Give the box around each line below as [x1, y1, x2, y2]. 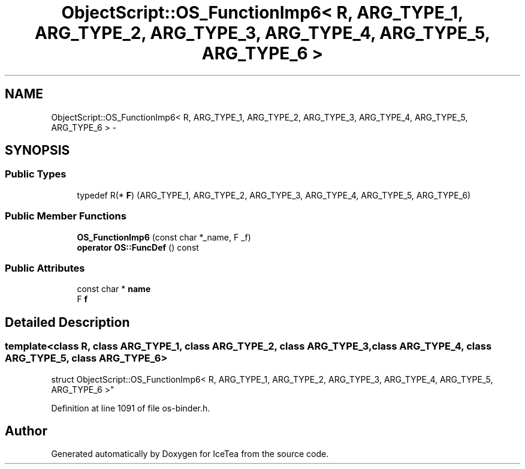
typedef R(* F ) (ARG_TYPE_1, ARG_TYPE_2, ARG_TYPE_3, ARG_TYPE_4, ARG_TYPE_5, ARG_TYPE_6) [77, 190, 471, 200]
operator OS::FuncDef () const [77, 242, 199, 252]
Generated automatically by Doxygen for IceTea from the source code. [51, 449, 329, 459]
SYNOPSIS [5, 143, 70, 158]
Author [5, 423, 47, 438]
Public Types [5, 168, 67, 181]
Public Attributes [5, 261, 85, 274]
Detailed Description [5, 314, 130, 330]
